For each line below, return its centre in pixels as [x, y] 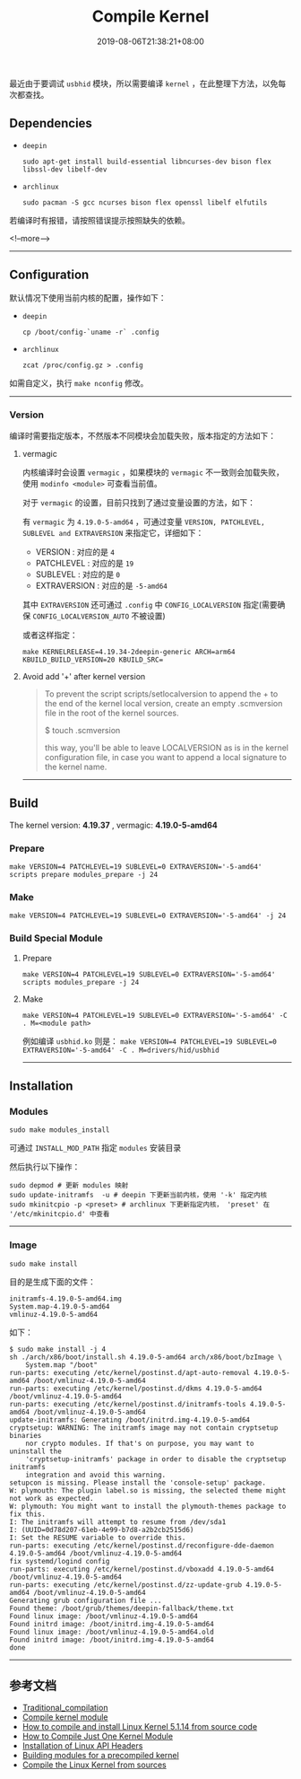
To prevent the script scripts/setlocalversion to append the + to [161, 694]
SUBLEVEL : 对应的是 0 [78, 574]
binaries [26, 1435]
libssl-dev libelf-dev [64, 169]
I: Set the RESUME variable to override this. [98, 1538]
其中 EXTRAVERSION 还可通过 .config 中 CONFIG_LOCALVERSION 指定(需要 [150, 604]
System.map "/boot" [62, 1365]
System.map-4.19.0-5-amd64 [60, 1306]
